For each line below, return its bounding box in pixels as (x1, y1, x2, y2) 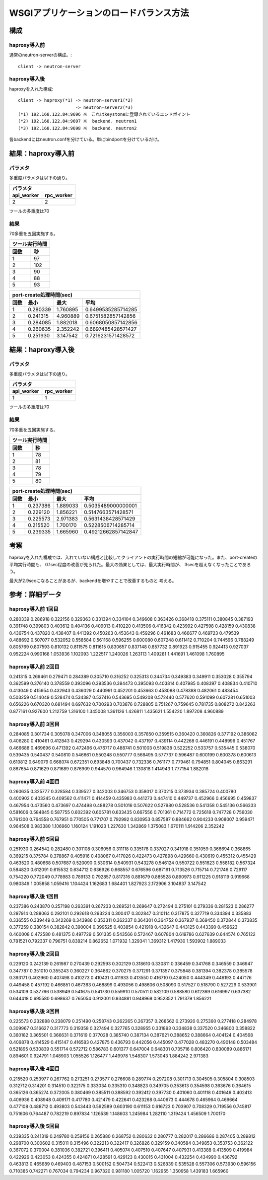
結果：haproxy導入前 (9, 149, 74, 157)
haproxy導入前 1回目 (9, 606, 59, 613)
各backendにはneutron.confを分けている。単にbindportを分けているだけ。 (9, 137, 162, 143)
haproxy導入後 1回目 (9, 893, 59, 900)
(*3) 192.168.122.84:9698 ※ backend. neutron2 (18, 125, 137, 131)
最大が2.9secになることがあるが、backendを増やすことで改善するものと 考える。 (9, 578, 177, 584)
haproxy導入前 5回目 (9, 835, 60, 842)
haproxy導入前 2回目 (9, 663, 60, 670)
